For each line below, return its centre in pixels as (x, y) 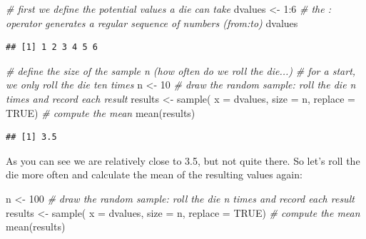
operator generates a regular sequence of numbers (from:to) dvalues (152, 22)
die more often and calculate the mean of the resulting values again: (154, 174)
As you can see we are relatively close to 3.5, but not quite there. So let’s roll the (183, 160)
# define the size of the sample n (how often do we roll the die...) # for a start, (181, 70)
